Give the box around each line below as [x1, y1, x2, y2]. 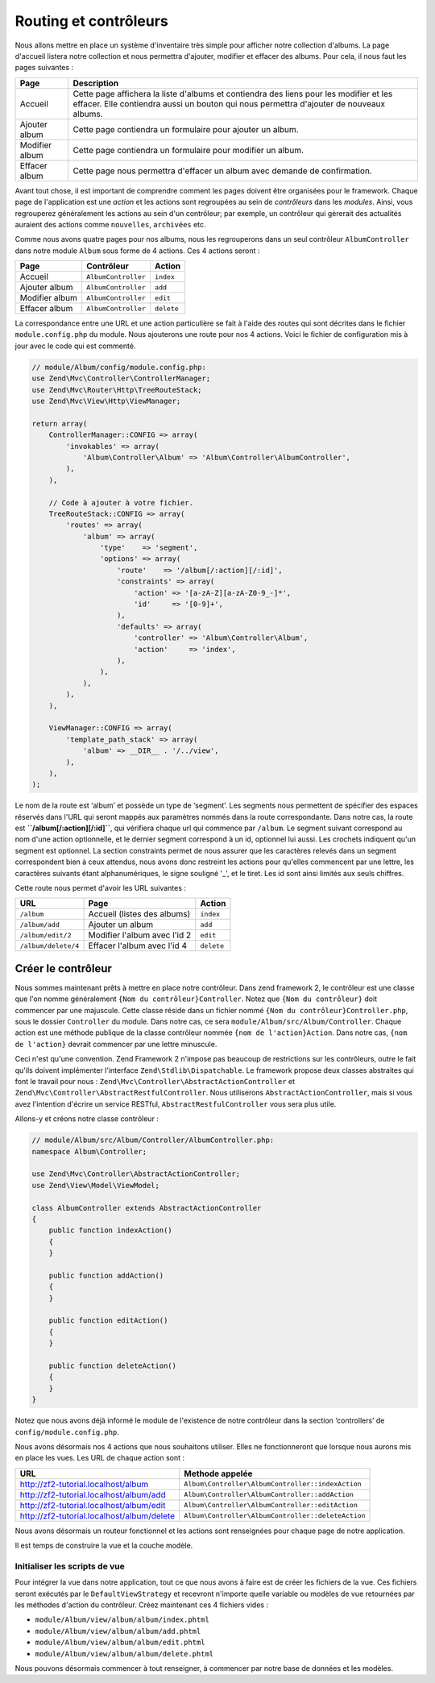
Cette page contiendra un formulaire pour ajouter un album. [72, 123, 299, 135]
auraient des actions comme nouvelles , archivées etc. [14, 219, 206, 229]
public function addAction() [48, 1270, 164, 1280]
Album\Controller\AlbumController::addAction [184, 1490, 354, 1499]
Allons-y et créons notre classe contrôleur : [14, 1114, 159, 1124]
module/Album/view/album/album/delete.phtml [35, 1649, 214, 1658]
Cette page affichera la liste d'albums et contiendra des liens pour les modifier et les [72, 88, 393, 99]
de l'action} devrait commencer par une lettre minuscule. [14, 1039, 217, 1049]
